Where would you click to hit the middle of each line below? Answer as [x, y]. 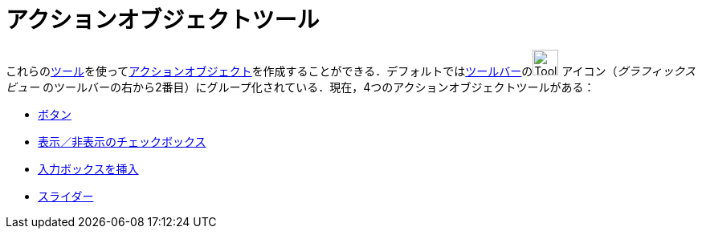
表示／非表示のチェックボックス [122, 141]
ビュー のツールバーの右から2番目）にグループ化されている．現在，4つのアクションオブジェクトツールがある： [300, 87]
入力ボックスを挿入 [88, 168]
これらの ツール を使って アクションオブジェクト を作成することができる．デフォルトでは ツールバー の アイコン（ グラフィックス [351, 71]
